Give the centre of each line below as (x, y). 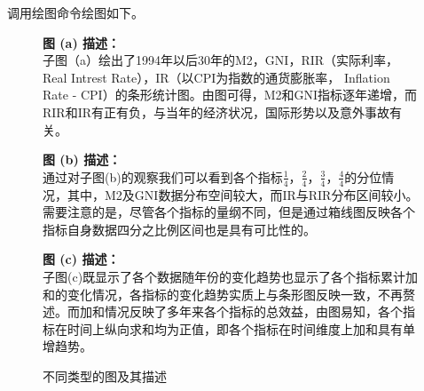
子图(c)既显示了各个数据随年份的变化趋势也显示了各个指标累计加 (231, 276)
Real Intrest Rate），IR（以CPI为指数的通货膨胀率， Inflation (216, 77)
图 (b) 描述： (82, 160)
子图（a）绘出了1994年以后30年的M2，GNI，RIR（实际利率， (221, 60)
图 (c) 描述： (81, 259)
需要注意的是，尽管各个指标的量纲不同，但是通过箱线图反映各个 (229, 212)
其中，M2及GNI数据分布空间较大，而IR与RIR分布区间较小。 (243, 194)
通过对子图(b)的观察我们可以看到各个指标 (163, 176)
